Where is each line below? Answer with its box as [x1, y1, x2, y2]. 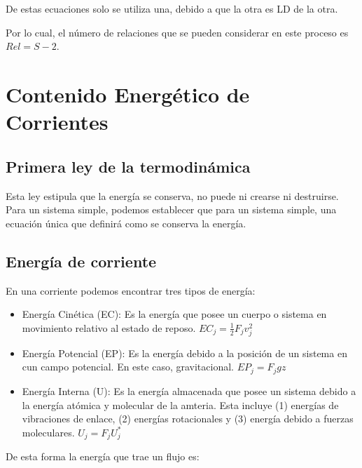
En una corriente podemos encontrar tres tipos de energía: [6, 283, 256, 297]
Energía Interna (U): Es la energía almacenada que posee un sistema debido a [22, 383, 356, 398]
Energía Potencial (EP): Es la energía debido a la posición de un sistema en [22, 345, 347, 360]
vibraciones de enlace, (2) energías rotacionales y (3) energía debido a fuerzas [22, 411, 354, 426]
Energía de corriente [6, 250, 157, 272]
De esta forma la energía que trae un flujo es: [6, 449, 200, 464]
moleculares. [22, 424, 75, 439]
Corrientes [6, 107, 109, 136]
